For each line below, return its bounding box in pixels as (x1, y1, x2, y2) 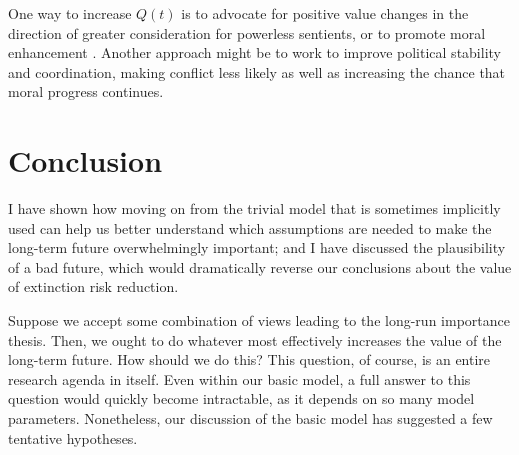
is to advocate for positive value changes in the (181, 3, 469, 23)
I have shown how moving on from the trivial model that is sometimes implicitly (8, 198, 501, 219)
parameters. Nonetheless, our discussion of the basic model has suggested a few (8, 408, 493, 429)
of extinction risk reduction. (8, 276, 179, 297)
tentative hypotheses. (8, 427, 138, 448)
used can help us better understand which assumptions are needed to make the (8, 217, 492, 238)
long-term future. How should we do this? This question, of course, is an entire (8, 349, 491, 370)
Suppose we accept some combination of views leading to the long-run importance (8, 310, 510, 331)
